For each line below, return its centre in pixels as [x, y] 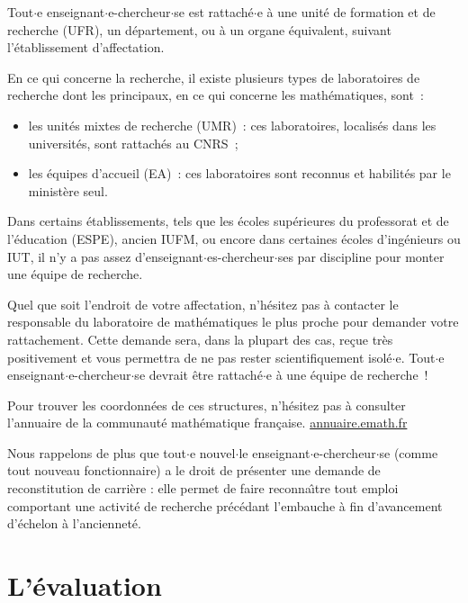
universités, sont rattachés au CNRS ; [133, 143]
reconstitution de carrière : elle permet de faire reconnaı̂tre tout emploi [203, 488]
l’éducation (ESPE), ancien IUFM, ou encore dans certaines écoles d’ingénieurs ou [234, 238]
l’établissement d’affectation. [86, 47]
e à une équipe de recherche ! [347, 375]
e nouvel [212, 452]
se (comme [409, 452]
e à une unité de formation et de [346, 12]
